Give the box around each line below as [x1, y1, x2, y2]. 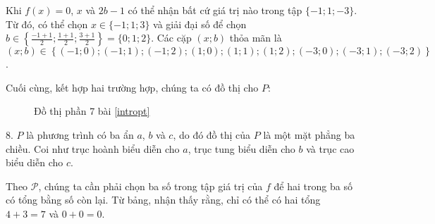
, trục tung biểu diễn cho [188, 141, 295, 156]
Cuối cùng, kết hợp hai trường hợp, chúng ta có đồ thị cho [6, 80, 259, 94]
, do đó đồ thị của [173, 127, 251, 142]
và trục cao [306, 141, 355, 156]
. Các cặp [151, 30, 192, 45]
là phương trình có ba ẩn [26, 127, 134, 142]
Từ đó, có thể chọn [6, 16, 88, 31]
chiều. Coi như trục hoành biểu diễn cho [6, 141, 180, 156]
